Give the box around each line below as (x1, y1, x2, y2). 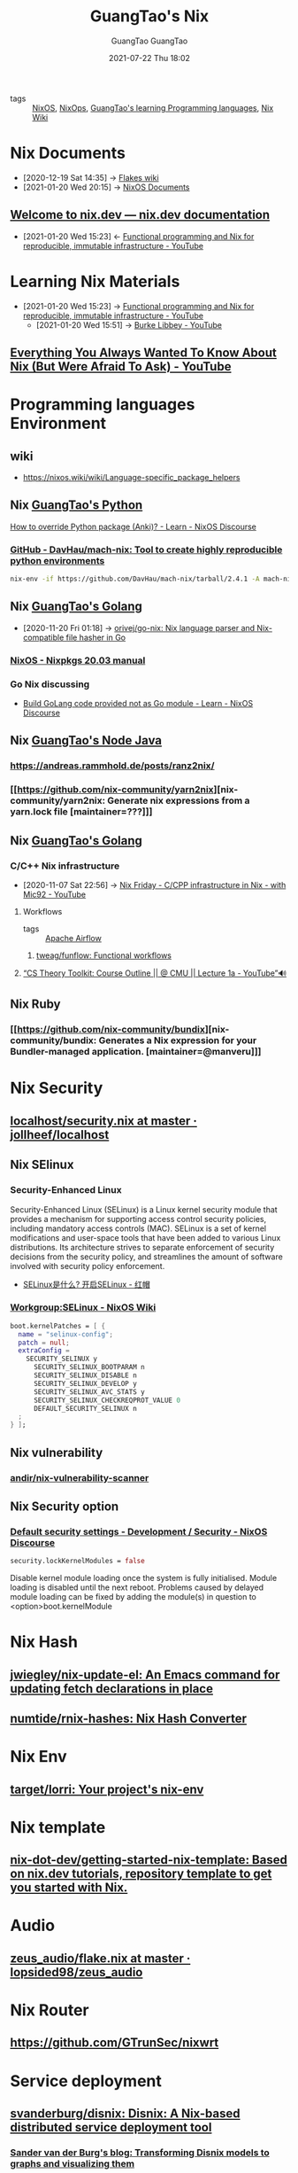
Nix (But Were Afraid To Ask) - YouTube (10, 359, 232, 374)
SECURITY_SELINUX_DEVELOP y (33, 1379, 138, 1388)
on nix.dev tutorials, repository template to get (10, 1866, 272, 1881)
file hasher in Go (65, 632, 126, 643)
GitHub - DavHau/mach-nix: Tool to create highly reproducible (10, 543, 283, 556)
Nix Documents (10, 144, 126, 163)
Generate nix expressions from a (106, 795, 250, 807)
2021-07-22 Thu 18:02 (108, 52, 191, 63)
